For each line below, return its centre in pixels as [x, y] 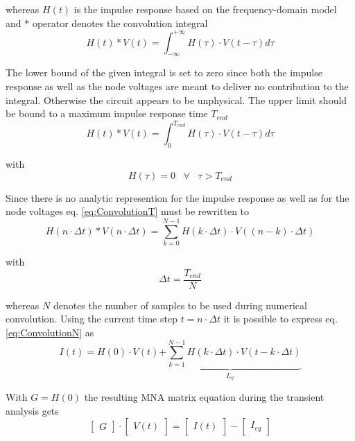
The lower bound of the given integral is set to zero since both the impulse [164, 72]
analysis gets [32, 411]
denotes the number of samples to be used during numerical [180, 305]
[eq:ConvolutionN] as [50, 332]
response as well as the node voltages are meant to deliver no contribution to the [177, 86]
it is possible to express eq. [280, 319]
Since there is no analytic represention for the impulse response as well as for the [177, 197]
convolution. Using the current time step [92, 319]
